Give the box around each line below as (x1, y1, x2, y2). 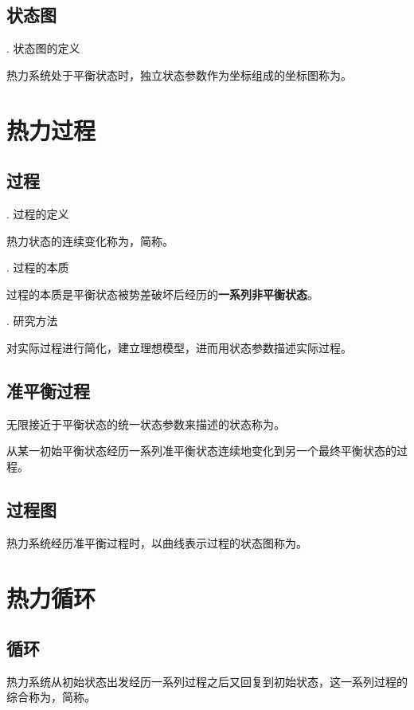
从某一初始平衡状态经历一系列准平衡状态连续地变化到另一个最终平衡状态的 (6, 442, 396, 459)
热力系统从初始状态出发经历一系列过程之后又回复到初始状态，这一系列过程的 (6, 673, 408, 689)
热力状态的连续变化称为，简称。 (6, 232, 174, 249)
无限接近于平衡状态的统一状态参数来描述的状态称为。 (6, 415, 285, 432)
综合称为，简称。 (6, 688, 96, 705)
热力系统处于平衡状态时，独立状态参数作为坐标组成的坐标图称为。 (6, 66, 352, 83)
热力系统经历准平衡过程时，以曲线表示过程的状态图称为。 (6, 534, 307, 551)
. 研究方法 (6, 312, 58, 329)
